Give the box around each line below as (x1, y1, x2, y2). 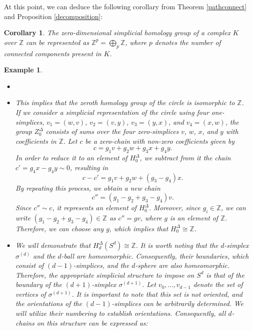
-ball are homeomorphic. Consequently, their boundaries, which (61, 250, 249, 261)
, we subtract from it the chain (140, 153, 231, 163)
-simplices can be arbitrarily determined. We (111, 298, 244, 309)
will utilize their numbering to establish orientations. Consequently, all (15, 308, 226, 318)
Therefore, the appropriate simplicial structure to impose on (15, 269, 194, 280)
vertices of (15, 288, 46, 299)
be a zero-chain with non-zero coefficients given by (85, 135, 235, 146)
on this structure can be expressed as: (37, 317, 148, 328)
